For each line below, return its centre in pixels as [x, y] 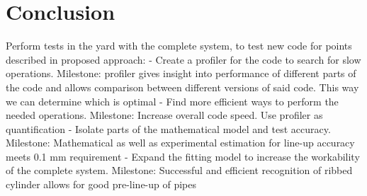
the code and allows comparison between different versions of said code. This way [182, 87]
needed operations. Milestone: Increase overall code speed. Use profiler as [164, 115]
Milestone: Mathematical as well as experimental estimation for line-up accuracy [180, 143]
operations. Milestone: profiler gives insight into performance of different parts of [181, 73]
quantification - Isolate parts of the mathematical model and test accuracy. [168, 128]
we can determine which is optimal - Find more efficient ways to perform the [172, 101]
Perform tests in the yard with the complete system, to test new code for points [179, 46]
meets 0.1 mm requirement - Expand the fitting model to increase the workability [183, 156]
